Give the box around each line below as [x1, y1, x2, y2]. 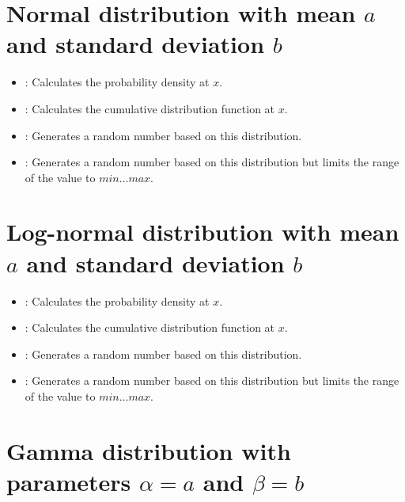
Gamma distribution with [6, 434, 291, 466]
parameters [6, 465, 131, 497]
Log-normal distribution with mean [6, 215, 399, 248]
